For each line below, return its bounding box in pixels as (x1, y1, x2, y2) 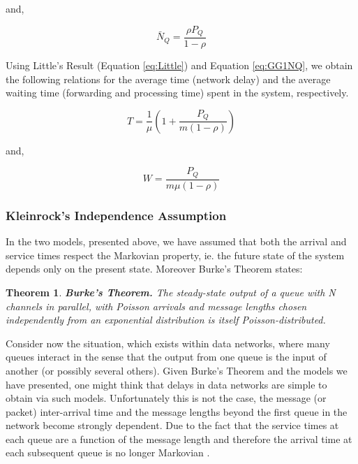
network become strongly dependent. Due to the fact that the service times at (6, 418, 339, 433)
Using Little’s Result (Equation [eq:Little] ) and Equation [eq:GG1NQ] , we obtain (6, 58, 353, 73)
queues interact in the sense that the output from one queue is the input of (6, 349, 327, 364)
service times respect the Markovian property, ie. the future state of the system (6, 247, 345, 262)
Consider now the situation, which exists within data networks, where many (6, 335, 330, 350)
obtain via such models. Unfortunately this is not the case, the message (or (6, 391, 327, 405)
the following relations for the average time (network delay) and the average (6, 71, 331, 86)
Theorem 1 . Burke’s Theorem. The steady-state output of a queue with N (6, 284, 336, 299)
